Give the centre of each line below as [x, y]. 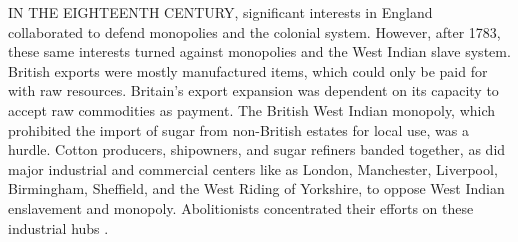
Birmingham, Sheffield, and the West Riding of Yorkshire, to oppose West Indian [256, 188]
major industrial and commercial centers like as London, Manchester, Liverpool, [253, 168]
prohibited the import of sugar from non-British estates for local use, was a [238, 129]
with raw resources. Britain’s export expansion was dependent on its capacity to [253, 90]
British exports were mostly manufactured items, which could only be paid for [248, 70]
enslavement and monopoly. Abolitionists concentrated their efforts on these [241, 207]
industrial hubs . [58, 227]
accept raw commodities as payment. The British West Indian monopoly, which [252, 109]
